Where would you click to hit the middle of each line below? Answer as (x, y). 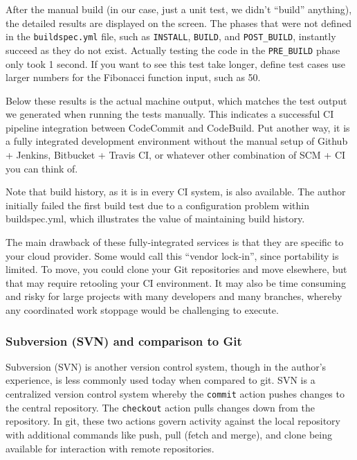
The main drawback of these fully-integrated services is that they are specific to (175, 242)
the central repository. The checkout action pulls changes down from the (160, 407)
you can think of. (42, 168)
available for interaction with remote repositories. (110, 448)
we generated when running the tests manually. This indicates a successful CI (170, 114)
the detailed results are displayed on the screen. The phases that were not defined (178, 23)
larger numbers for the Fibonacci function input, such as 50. (133, 77)
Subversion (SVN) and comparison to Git (124, 340)
